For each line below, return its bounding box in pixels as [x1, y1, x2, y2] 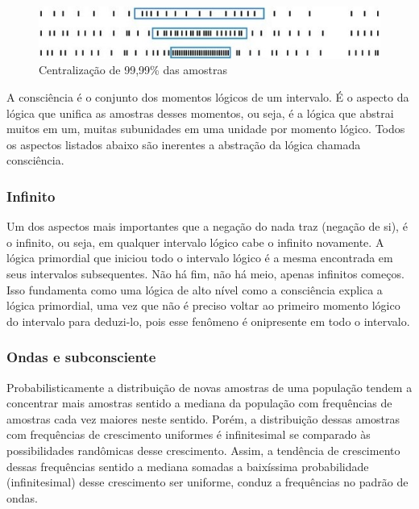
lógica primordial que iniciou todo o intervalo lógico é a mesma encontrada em [6, 249, 393, 266]
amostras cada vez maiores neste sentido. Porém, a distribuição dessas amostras [6, 410, 400, 427]
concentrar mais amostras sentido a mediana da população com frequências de [6, 394, 392, 411]
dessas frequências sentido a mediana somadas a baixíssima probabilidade [6, 457, 369, 474]
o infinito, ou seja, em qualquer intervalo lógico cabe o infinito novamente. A [6, 233, 384, 250]
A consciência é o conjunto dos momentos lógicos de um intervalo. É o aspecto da [6, 88, 409, 105]
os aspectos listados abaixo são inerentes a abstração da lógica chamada [6, 136, 361, 152]
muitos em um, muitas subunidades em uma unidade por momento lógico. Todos [6, 120, 405, 137]
